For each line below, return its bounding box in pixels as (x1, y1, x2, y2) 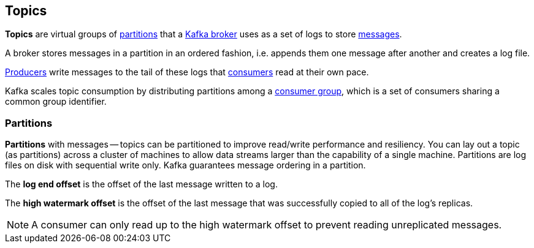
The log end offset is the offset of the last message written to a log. (5, 179, 278, 190)
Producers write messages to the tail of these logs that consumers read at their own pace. (5, 67, 369, 78)
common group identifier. (5, 96, 107, 107)
